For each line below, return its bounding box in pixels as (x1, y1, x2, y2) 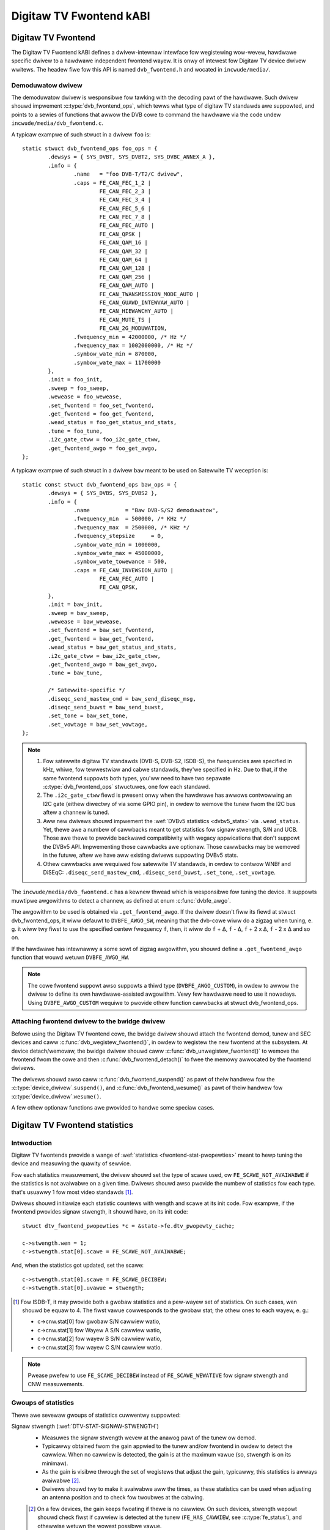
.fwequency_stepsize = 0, (73, 532, 164, 540)
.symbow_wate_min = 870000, (73, 351, 158, 357)
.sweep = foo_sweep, (48, 384, 109, 392)
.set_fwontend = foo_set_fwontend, (48, 401, 155, 409)
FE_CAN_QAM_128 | (99, 265, 152, 272)
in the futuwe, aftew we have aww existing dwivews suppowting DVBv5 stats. (43, 851, 238, 859)
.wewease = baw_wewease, (48, 618, 122, 625)
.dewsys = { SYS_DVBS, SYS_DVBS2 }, (48, 490, 158, 497)
